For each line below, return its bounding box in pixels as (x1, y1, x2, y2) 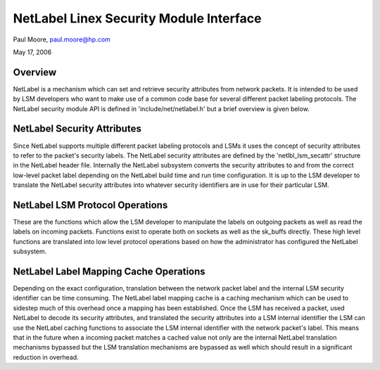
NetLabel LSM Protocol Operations (13, 199, 168, 211)
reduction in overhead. (13, 352, 79, 362)
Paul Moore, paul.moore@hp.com (13, 35, 110, 44)
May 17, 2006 (13, 48, 52, 56)
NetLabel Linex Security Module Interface (13, 11, 262, 26)
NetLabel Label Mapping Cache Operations (13, 265, 205, 277)
